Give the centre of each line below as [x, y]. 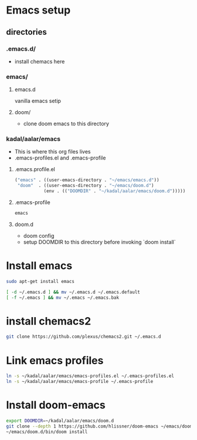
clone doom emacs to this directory [66, 124]
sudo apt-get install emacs [40, 281]
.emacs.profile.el [35, 169]
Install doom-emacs [56, 405]
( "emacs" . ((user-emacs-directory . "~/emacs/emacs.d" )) [87, 180]
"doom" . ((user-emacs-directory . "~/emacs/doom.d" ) [86, 186]
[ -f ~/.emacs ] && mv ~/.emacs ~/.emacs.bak [62, 298]
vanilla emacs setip [38, 101]
